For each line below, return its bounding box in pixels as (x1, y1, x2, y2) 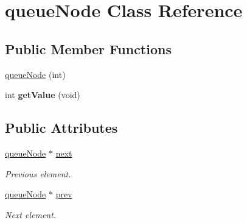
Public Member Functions (5, 39, 172, 58)
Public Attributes (5, 118, 118, 137)
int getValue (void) (5, 88, 80, 101)
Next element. (5, 208, 57, 221)
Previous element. (5, 167, 71, 180)
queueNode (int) (5, 68, 66, 80)
